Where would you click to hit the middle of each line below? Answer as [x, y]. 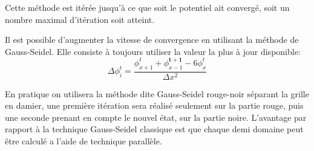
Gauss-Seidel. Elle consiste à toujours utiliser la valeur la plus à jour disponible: [153, 51]
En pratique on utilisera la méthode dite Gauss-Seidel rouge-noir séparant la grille [157, 93]
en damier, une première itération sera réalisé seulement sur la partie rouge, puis [154, 105]
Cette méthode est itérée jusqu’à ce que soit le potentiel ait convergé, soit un [147, 7]
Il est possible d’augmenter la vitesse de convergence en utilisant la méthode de [152, 40]
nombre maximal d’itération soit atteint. [80, 19]
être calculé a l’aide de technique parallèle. [83, 141]
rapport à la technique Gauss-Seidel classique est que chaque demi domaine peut [154, 129]
